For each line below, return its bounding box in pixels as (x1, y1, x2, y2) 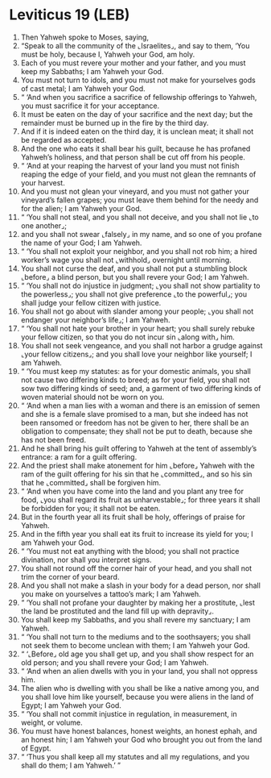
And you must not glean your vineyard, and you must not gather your (20, 186, 250, 196)
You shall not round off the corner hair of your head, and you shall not (20, 563, 253, 573)
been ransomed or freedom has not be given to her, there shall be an (20, 418, 249, 427)
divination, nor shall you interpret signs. (20, 555, 152, 564)
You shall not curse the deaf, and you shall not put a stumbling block (20, 264, 248, 273)
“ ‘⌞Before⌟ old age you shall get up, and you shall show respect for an (20, 649, 254, 659)
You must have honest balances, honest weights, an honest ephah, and (20, 726, 257, 735)
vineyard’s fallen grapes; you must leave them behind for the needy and (20, 195, 259, 205)
